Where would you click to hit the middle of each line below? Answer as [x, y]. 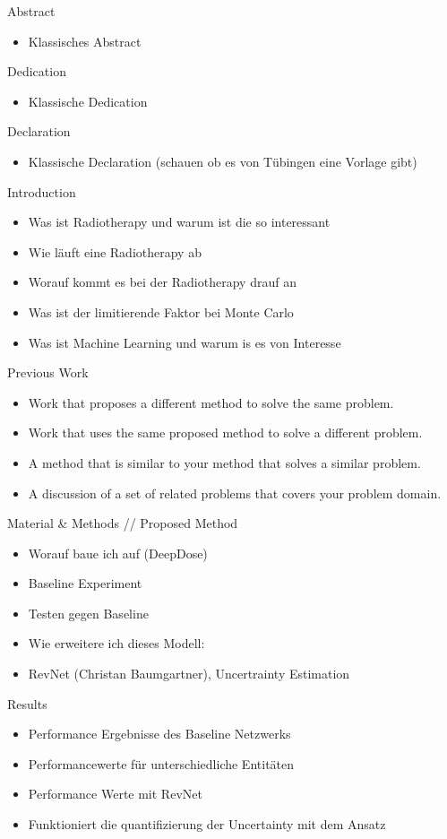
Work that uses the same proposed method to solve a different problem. [225, 432]
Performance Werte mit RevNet [115, 794]
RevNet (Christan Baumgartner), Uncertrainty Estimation [189, 674]
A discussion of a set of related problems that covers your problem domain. [235, 493]
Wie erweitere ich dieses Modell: [116, 643]
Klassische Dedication [88, 101]
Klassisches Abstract [85, 41]
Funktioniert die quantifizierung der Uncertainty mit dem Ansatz [207, 824]
